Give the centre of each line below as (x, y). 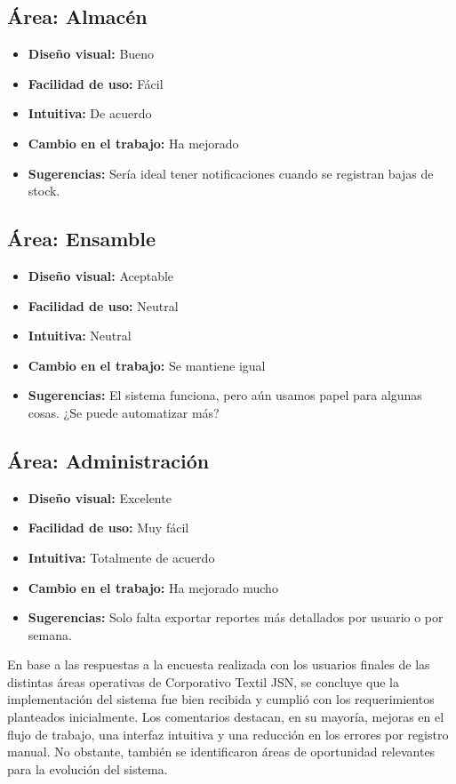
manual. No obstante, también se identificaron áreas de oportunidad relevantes (221, 752)
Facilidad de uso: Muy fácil (108, 528)
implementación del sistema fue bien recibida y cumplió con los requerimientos (221, 699)
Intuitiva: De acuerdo (90, 113)
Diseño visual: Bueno (91, 54)
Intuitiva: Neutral (80, 336)
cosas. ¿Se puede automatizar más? (124, 412)
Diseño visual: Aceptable (101, 275)
